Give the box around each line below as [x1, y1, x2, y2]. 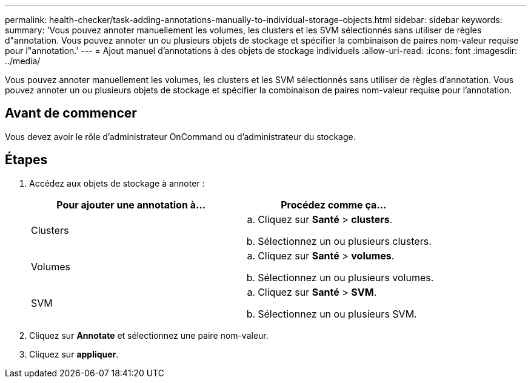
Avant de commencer [5, 105, 137, 121]
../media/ [5, 56, 41, 66]
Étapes [5, 152, 48, 168]
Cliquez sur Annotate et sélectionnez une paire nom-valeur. [29, 330, 269, 341]
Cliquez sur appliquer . [29, 348, 119, 359]
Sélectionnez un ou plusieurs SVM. [258, 307, 417, 320]
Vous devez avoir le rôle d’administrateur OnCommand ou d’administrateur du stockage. [5, 131, 356, 142]
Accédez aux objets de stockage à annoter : [29, 178, 205, 188]
